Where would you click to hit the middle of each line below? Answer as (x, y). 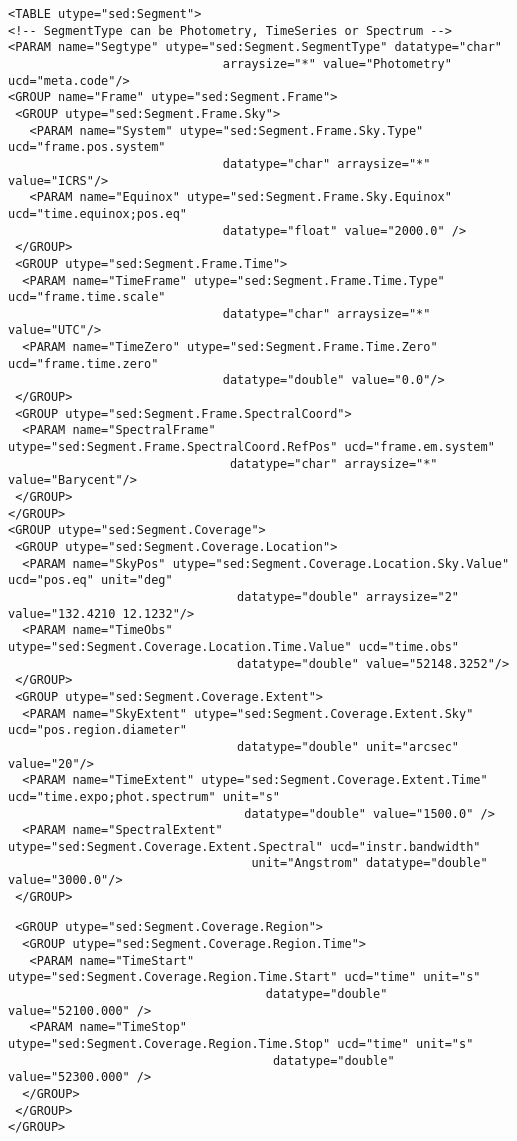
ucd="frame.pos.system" (87, 147)
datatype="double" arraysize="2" (348, 596)
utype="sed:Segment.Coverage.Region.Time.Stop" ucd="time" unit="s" (241, 1044)
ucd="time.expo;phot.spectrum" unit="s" (144, 796)
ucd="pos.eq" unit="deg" (90, 580)
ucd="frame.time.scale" (87, 297)
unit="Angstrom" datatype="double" (369, 863)
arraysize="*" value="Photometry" (337, 63)
